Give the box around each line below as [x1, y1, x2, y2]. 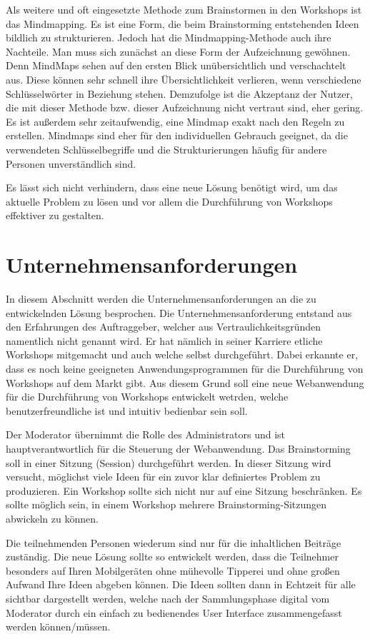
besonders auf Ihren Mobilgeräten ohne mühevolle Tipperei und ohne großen [6, 563, 340, 578]
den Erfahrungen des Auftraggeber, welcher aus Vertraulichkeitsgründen [6, 319, 321, 334]
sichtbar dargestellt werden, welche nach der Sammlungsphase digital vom [6, 590, 330, 605]
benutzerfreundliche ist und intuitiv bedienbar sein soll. [6, 403, 248, 418]
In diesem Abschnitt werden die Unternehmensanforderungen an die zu [6, 291, 316, 306]
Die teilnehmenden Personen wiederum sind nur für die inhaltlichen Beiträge [6, 535, 341, 550]
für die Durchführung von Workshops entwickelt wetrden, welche [6, 389, 289, 404]
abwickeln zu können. [6, 510, 99, 525]
